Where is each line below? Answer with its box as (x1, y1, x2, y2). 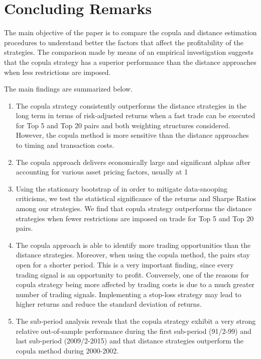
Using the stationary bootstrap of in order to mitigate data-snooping (16, 183, 228, 194)
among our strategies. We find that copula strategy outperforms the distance (16, 203, 252, 214)
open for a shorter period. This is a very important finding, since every (16, 259, 234, 270)
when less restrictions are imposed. (4, 66, 111, 77)
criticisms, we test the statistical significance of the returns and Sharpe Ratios (16, 193, 256, 204)
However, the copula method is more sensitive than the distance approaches (16, 130, 249, 140)
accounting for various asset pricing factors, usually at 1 (16, 166, 188, 177)
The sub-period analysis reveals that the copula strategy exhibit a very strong (16, 315, 256, 326)
